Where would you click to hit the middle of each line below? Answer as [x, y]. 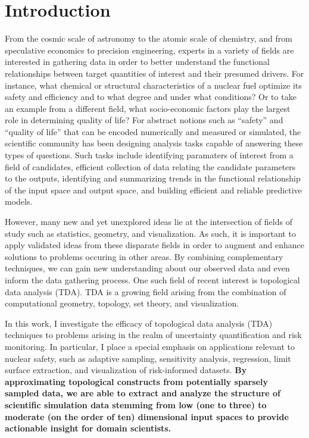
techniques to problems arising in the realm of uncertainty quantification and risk [153, 335]
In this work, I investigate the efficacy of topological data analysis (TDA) [139, 323]
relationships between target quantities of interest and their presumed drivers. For [154, 73]
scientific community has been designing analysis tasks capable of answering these [154, 143]
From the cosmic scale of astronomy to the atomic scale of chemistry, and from [149, 38]
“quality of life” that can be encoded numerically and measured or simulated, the [153, 131]
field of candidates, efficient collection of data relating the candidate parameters [150, 166]
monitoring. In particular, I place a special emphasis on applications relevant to [150, 346]
